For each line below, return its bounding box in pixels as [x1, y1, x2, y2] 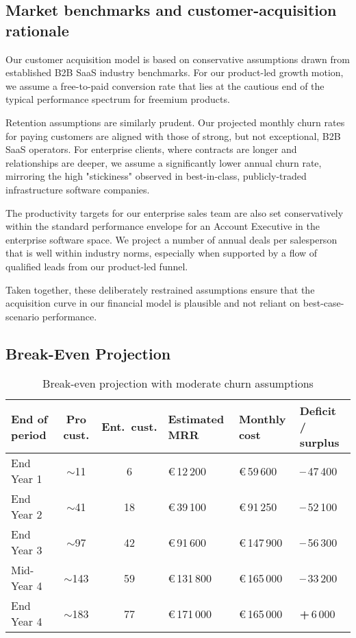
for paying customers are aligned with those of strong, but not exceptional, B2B [5, 128, 341, 143]
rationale [5, 19, 69, 40]
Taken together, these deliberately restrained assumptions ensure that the [5, 282, 315, 296]
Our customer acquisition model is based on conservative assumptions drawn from [5, 51, 350, 66]
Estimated [168, 410, 225, 427]
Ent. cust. [101, 418, 157, 435]
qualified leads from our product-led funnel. [5, 259, 188, 273]
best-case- [303, 296, 344, 310]
